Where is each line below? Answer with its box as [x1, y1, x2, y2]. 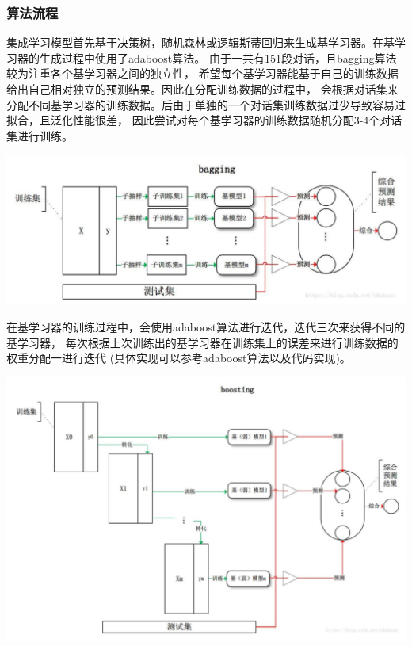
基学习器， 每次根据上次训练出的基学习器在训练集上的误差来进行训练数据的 [6, 334, 399, 350]
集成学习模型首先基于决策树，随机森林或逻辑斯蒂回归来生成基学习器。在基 [6, 34, 395, 51]
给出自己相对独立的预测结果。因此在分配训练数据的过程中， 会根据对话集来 [6, 81, 399, 97]
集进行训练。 [6, 127, 73, 143]
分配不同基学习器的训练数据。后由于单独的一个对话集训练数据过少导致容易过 [6, 96, 406, 113]
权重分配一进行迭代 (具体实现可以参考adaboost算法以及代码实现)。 [6, 350, 351, 366]
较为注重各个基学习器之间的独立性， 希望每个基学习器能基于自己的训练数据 [6, 65, 399, 82]
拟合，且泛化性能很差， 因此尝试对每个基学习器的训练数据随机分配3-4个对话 [6, 112, 402, 128]
